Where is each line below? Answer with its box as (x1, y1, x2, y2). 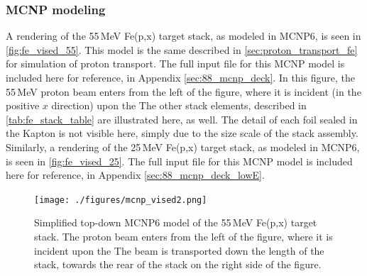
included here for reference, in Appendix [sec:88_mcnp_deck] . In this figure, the (6, 70, 355, 84)
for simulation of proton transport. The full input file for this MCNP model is (6, 56, 345, 71)
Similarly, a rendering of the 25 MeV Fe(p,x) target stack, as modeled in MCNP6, (6, 139, 360, 154)
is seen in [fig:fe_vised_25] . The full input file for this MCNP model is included (6, 153, 353, 168)
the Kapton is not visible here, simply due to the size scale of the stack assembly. (6, 126, 358, 140)
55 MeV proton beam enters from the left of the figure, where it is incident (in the (6, 84, 361, 99)
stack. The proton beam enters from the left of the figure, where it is (34, 229, 333, 243)
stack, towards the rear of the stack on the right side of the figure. (34, 257, 322, 272)
